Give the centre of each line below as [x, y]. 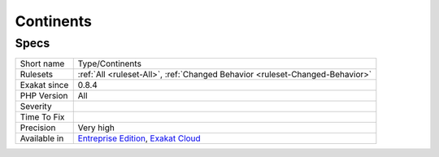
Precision [38, 128]
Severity [36, 107]
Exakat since [44, 85]
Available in [42, 138]
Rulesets [36, 75]
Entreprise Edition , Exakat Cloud [139, 138]
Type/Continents [110, 63]
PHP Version [44, 96]
